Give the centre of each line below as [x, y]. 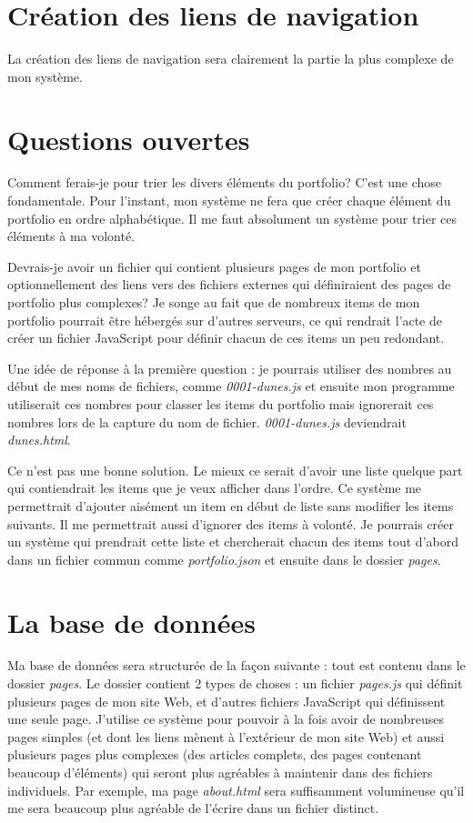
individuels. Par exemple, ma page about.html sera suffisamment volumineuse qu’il [236, 790]
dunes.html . [39, 440]
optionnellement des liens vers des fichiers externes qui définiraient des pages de [229, 284]
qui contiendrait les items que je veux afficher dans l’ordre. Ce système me [215, 488]
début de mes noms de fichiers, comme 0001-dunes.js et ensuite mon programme [231, 386]
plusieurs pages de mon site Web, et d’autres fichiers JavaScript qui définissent [226, 701]
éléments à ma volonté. [71, 236]
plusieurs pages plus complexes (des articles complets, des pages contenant [215, 754]
